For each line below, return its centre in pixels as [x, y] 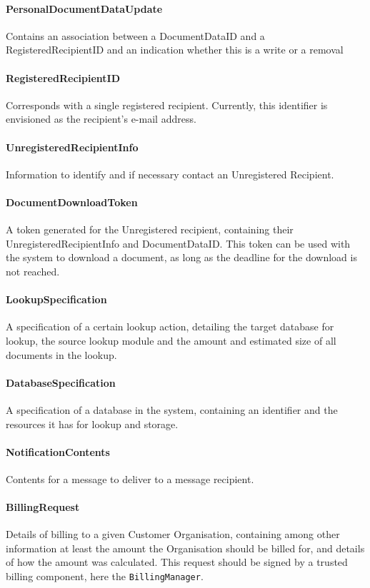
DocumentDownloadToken [72, 202]
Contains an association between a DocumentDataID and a [135, 35]
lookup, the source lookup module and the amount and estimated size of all [171, 340]
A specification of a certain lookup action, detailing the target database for [170, 326]
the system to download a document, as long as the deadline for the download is [181, 257]
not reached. [33, 271]
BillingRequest [43, 507]
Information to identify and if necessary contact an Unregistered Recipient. [170, 174]
